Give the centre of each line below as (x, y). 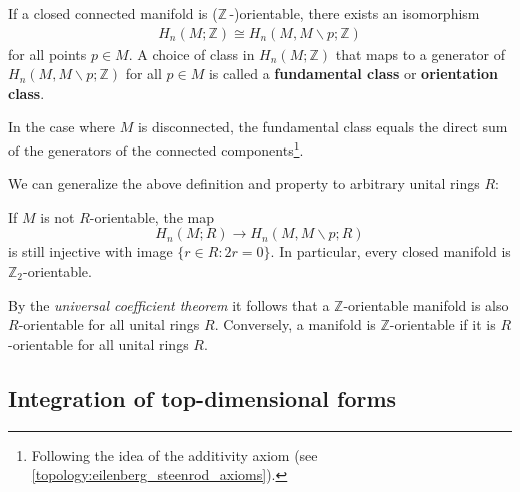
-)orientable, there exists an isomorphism (354, 13)
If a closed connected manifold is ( (113, 13)
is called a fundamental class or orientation (353, 73)
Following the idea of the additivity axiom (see (174, 454)
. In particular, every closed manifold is (390, 251)
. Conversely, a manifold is (295, 324)
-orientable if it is (442, 324)
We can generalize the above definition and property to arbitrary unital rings (244, 183)
